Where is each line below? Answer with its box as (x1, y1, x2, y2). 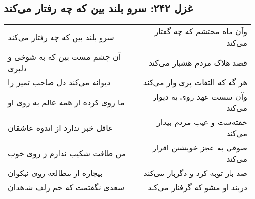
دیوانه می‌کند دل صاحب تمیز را (8, 76, 111, 88)
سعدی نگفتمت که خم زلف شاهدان (8, 181, 125, 193)
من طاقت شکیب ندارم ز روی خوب (8, 147, 126, 159)
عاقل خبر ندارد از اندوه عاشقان (8, 122, 113, 133)
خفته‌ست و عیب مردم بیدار (157, 116, 247, 128)
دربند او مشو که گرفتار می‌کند (148, 181, 247, 193)
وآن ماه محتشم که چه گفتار (154, 25, 247, 37)
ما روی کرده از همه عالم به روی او (8, 96, 125, 108)
